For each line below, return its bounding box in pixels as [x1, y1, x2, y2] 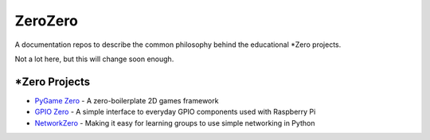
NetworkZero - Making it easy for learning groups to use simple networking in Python [34, 118, 315, 127]
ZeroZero [14, 12, 79, 29]
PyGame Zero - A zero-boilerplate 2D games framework [34, 95, 219, 105]
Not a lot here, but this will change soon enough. [14, 54, 174, 64]
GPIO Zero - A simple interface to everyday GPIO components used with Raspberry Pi [34, 107, 316, 117]
